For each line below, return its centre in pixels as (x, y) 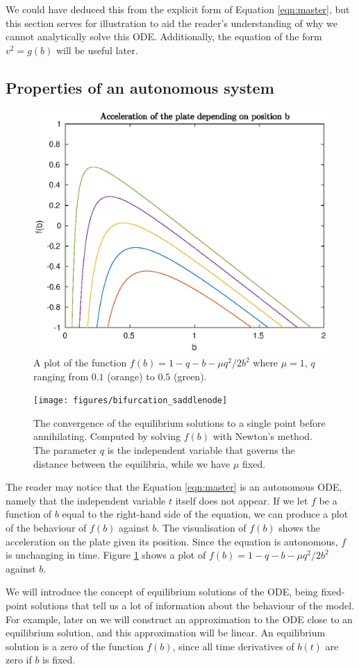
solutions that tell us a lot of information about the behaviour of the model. (193, 606)
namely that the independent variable (86, 500)
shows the (299, 528)
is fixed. (59, 660)
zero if (19, 660)
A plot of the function (80, 363)
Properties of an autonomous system (140, 87)
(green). (190, 376)
